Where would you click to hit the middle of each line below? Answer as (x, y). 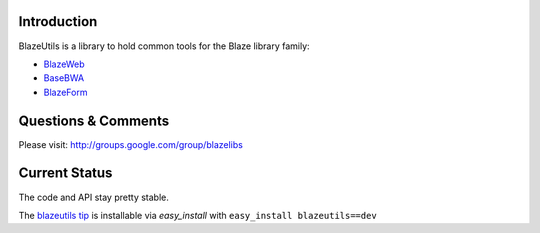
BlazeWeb (64, 64)
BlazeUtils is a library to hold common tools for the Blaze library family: (164, 46)
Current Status (65, 173)
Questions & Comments (94, 120)
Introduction (58, 21)
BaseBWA (64, 78)
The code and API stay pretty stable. (93, 197)
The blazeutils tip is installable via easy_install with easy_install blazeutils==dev (197, 215)
